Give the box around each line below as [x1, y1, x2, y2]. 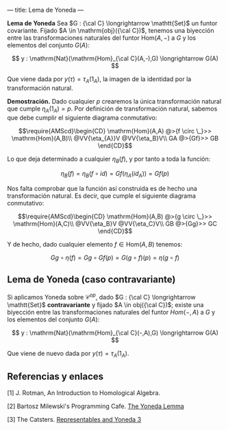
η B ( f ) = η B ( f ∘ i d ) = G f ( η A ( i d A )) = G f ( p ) [60, 170, 170, 179]
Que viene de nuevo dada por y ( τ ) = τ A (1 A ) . [7, 349, 129, 359]
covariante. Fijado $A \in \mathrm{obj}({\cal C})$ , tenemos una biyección [7, 27, 214, 34]
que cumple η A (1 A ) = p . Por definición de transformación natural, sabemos [7, 104, 218, 114]
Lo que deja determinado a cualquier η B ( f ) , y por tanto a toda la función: [7, 155, 211, 164]
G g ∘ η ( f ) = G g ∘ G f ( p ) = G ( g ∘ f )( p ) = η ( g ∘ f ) [50, 253, 180, 262]
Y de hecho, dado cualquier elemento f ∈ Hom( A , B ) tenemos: [7, 240, 183, 249]
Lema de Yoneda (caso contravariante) [7, 273, 176, 285]
